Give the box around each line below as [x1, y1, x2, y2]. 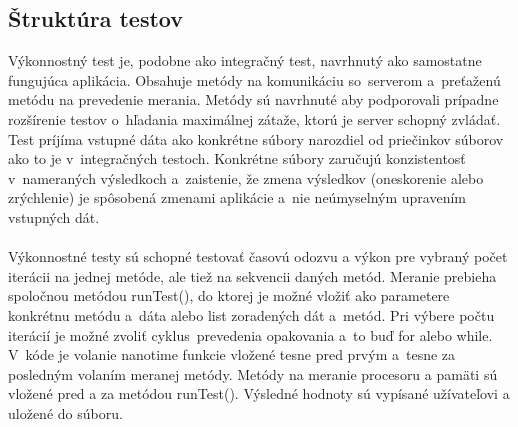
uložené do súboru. [8, 402, 123, 423]
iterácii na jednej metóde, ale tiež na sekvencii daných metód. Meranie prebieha [8, 265, 497, 286]
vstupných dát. [8, 206, 100, 227]
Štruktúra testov [8, 3, 183, 34]
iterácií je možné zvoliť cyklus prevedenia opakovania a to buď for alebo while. [8, 324, 493, 345]
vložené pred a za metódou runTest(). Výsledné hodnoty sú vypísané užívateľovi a [8, 383, 510, 404]
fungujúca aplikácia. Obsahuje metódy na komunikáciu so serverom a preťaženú [8, 69, 501, 90]
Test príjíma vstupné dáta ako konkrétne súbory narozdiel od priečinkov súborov [8, 128, 504, 149]
